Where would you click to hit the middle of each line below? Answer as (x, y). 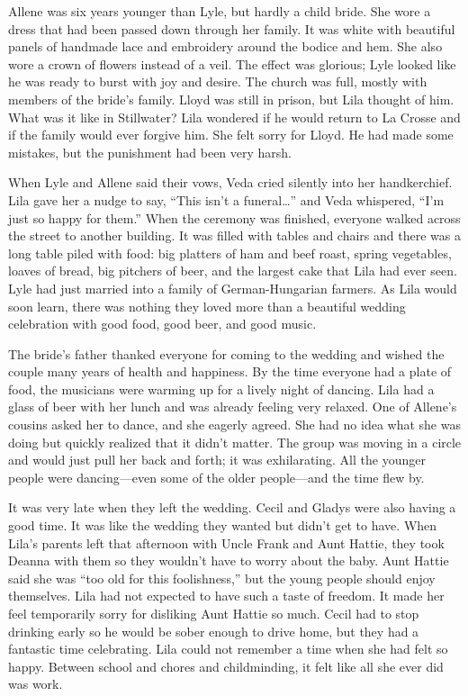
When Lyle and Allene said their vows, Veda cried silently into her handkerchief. (230, 182)
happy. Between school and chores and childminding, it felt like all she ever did (226, 666)
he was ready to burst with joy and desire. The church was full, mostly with (218, 81)
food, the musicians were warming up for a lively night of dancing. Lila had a (221, 389)
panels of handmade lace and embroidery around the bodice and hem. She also (225, 46)
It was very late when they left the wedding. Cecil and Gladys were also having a (232, 507)
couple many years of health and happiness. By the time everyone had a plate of (230, 371)
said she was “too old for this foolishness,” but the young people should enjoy (222, 578)
